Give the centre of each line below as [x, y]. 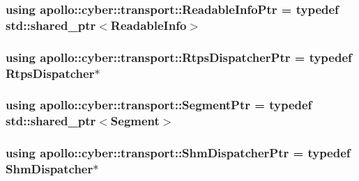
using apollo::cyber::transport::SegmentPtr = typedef [159, 105]
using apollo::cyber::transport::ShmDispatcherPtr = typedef [178, 153]
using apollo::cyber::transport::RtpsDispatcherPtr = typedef [179, 57]
